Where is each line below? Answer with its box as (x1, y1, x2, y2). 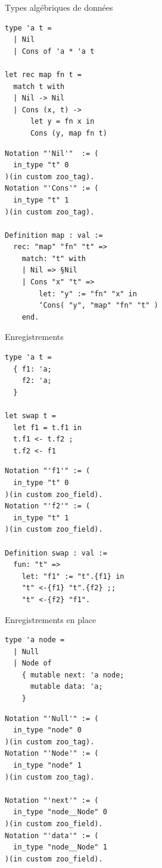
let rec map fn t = (5, 70, 82, 79)
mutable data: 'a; (30, 682, 103, 691)
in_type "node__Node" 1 (13, 843, 107, 852)
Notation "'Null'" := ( (5, 714, 99, 723)
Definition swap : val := (5, 548, 107, 557)
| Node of (13, 659, 52, 668)
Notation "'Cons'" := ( (5, 184, 99, 193)
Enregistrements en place (5, 613, 96, 625)
